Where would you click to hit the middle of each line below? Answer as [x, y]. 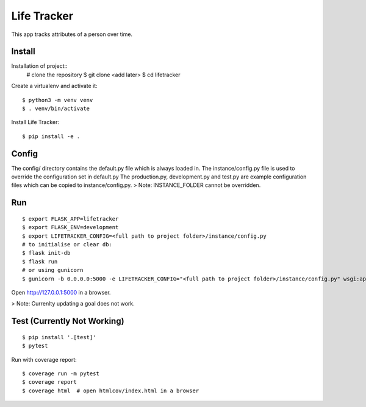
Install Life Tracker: [35, 122]
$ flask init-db [46, 253]
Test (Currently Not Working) [68, 321]
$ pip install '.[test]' [59, 337]
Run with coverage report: [44, 359]
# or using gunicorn [53, 270]
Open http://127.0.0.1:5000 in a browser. [61, 293]
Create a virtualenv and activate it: [54, 86]
